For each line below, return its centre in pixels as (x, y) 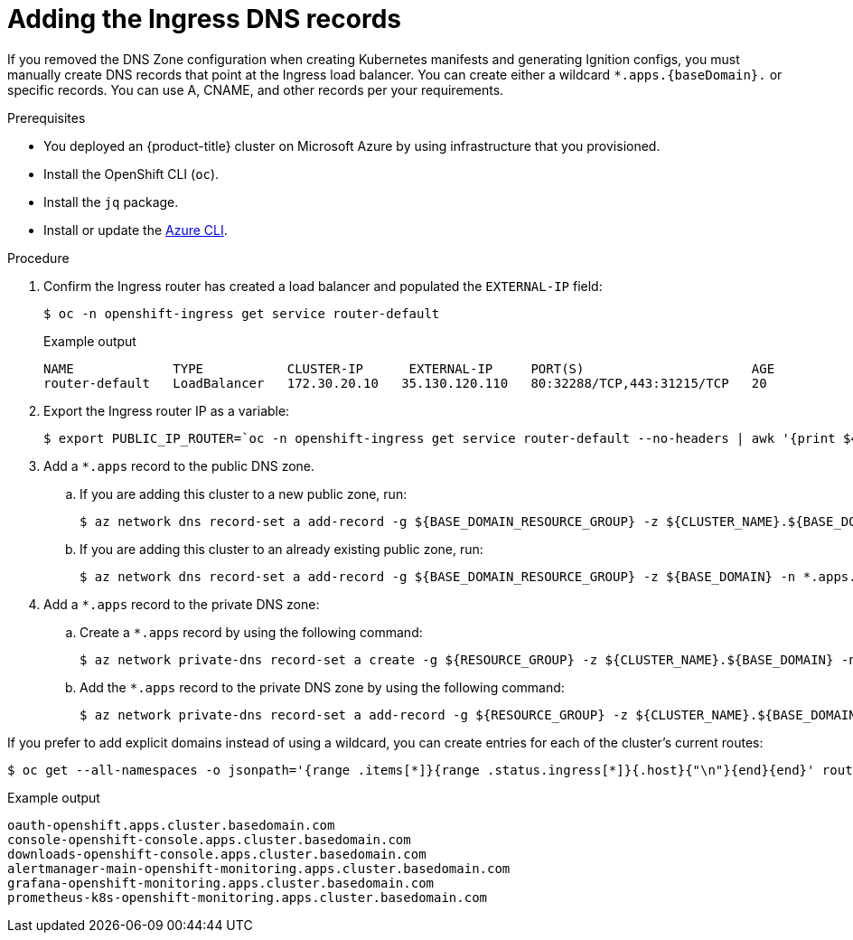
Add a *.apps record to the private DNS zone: (182, 604)
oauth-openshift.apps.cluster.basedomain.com (171, 825)
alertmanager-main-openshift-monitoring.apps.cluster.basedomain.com (259, 868)
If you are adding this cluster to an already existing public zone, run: (281, 549)
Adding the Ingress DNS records (204, 19)
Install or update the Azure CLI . (136, 230)
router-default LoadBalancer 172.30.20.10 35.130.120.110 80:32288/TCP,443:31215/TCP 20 (405, 383)
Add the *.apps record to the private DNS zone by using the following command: (322, 687)
